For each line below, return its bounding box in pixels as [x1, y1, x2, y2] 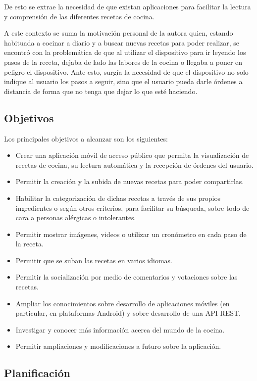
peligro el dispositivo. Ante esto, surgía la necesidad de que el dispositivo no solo [4, 66, 249, 77]
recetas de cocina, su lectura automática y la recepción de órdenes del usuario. [15, 159, 254, 170]
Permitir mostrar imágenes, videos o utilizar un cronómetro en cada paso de [15, 229, 247, 239]
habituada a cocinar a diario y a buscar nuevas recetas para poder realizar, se [4, 37, 240, 48]
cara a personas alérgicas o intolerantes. [15, 212, 136, 223]
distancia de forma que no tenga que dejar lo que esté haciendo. [4, 86, 198, 96]
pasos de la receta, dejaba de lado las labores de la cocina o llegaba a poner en [4, 56, 243, 67]
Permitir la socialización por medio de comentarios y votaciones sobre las [15, 272, 238, 282]
